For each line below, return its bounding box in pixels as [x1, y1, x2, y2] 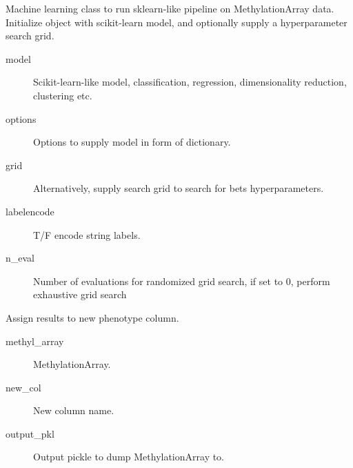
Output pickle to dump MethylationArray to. [33, 449, 225, 464]
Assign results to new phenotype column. [6, 310, 179, 324]
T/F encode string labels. [33, 227, 141, 242]
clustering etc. [33, 88, 92, 102]
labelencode [6, 204, 54, 218]
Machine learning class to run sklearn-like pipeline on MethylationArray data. [6, 1, 334, 15]
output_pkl [6, 426, 54, 440]
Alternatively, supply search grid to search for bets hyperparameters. [33, 181, 324, 195]
